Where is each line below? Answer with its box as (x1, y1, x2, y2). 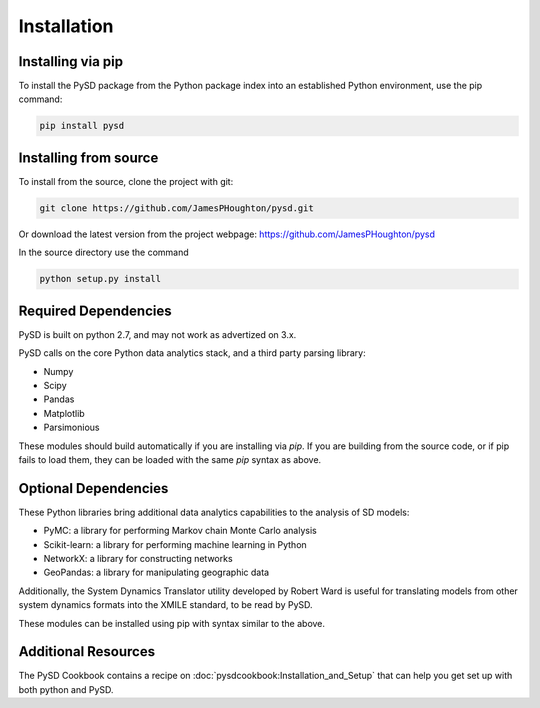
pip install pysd (39, 120, 125, 132)
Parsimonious (43, 421, 100, 434)
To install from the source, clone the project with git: (18, 175, 234, 187)
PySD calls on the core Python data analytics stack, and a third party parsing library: (18, 347, 367, 359)
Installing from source (18, 149, 159, 166)
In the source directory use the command (18, 246, 189, 259)
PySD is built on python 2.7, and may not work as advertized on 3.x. (18, 328, 297, 340)
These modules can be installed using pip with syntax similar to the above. (18, 617, 325, 629)
